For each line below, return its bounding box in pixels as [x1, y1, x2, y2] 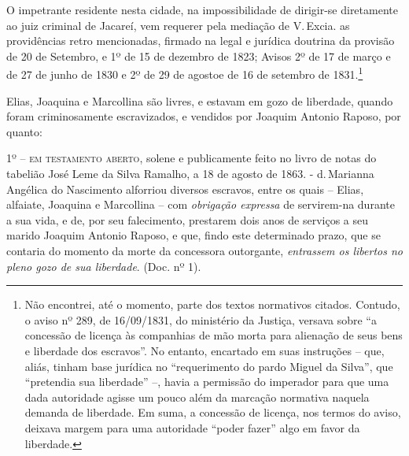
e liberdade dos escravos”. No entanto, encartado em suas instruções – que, [24, 342, 385, 358]
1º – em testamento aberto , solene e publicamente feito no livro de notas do [6, 150, 377, 166]
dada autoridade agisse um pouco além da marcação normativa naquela [24, 388, 370, 405]
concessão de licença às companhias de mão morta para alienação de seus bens [24, 327, 403, 343]
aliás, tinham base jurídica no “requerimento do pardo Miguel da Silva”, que [24, 358, 393, 374]
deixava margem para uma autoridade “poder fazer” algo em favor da [24, 419, 360, 436]
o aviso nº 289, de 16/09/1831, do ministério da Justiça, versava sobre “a [24, 311, 377, 328]
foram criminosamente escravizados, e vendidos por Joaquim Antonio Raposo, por [6, 108, 401, 124]
